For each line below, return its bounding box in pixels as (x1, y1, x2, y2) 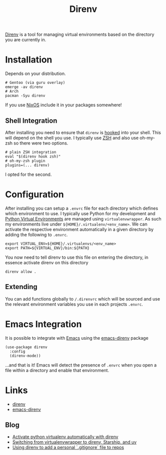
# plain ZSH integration (5, 150, 56, 154)
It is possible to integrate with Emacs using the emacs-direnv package (5, 335, 149, 341)
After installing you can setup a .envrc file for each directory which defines (5, 205, 159, 211)
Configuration (5, 189, 64, 200)
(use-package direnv (5, 344, 48, 350)
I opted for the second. (5, 171, 52, 177)
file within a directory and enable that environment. (5, 367, 110, 373)
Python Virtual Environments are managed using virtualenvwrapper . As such (5, 216, 162, 222)
